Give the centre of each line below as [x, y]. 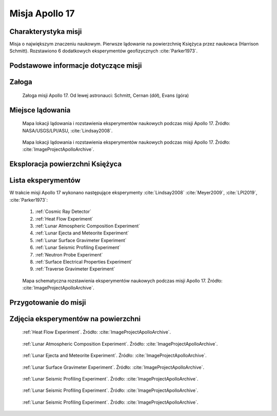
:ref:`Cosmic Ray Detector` [63, 212]
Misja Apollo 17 [42, 13]
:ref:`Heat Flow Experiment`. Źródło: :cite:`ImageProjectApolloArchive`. [97, 332]
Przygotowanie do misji [48, 302]
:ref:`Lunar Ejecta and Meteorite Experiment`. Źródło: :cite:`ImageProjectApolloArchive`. [115, 355]
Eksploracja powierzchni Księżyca [66, 164]
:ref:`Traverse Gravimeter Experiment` [75, 269]
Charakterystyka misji [46, 32]
